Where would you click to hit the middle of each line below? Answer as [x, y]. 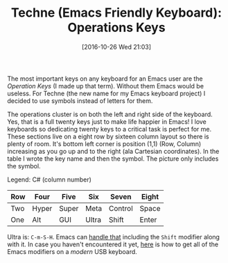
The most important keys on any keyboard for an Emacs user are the [105, 79]
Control [121, 208]
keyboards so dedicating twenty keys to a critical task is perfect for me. [109, 129]
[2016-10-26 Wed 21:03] [116, 47]
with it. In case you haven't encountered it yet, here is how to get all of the [113, 244]
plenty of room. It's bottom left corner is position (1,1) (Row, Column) [104, 143]
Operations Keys [116, 27]
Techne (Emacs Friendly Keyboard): [116, 13]
